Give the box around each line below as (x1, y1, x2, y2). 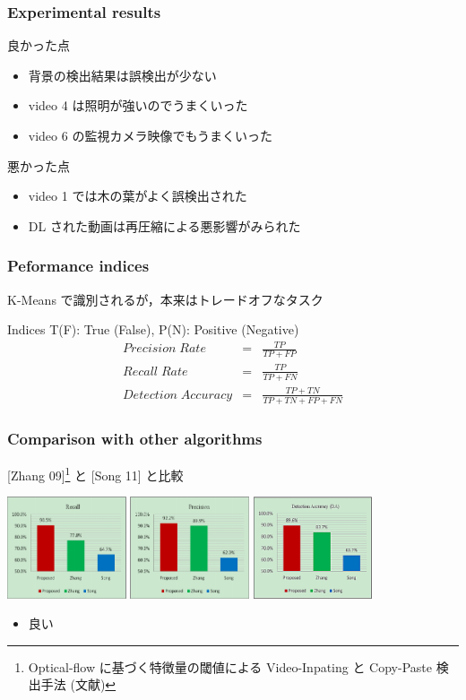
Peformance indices (7, 255, 150, 277)
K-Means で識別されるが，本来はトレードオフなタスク (7, 290, 324, 308)
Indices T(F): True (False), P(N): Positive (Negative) (7, 320, 299, 339)
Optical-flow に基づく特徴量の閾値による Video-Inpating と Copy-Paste (28, 657, 432, 676)
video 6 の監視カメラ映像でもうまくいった (28, 126, 272, 144)
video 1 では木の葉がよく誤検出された (28, 186, 247, 205)
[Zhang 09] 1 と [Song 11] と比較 (7, 462, 184, 484)
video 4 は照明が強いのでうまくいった (28, 96, 248, 115)
